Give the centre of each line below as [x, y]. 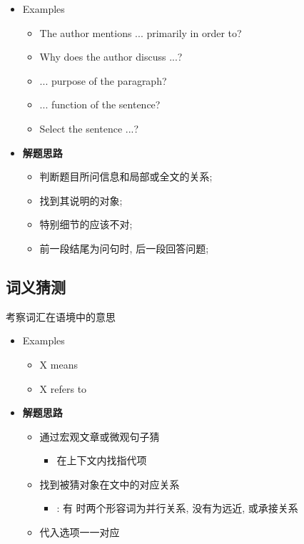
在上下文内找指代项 [102, 460]
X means [59, 364]
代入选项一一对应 [80, 532]
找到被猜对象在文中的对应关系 [110, 484]
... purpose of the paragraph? [103, 80]
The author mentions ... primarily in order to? [141, 32]
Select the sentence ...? [89, 128]
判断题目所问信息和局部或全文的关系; [126, 176]
